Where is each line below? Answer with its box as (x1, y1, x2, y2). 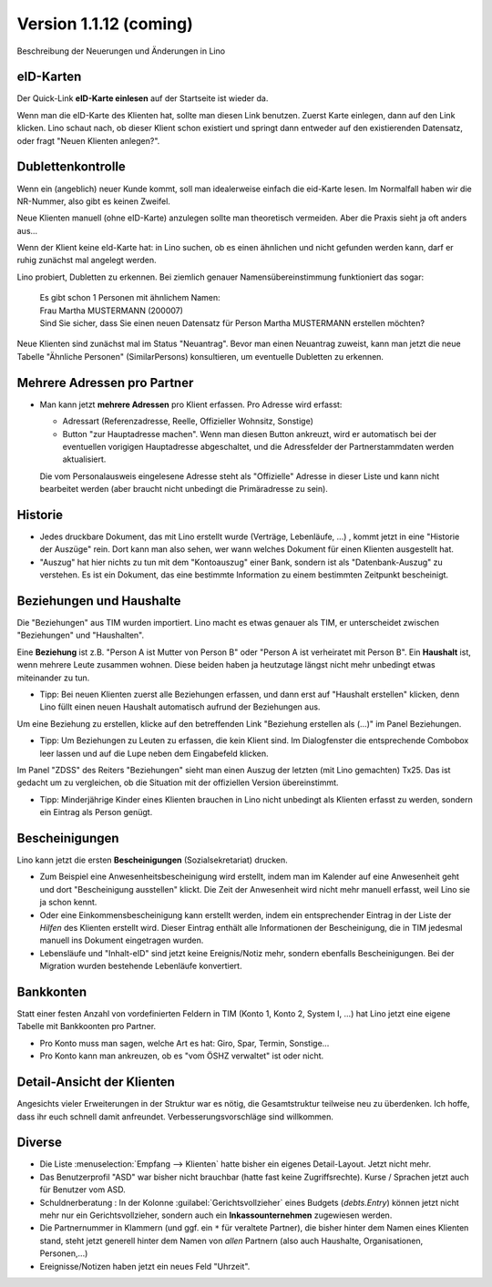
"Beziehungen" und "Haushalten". (16, 629, 145, 641)
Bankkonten (16, 984, 87, 999)
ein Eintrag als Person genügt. (39, 807, 153, 818)
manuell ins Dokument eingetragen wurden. (39, 935, 204, 946)
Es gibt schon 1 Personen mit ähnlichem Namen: (39, 292, 220, 303)
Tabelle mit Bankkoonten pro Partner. (16, 1021, 157, 1032)
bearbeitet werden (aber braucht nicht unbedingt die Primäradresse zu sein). (39, 484, 328, 495)
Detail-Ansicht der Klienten (16, 1075, 175, 1090)
